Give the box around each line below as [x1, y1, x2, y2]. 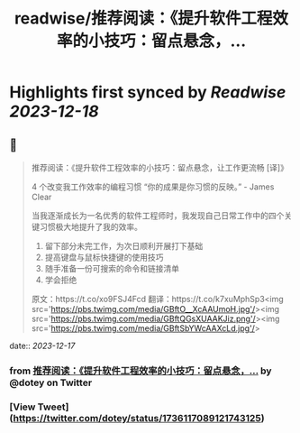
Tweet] [37, 401, 69, 413]
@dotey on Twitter [9, 376, 93, 389]
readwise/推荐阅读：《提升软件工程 [14, 8, 273, 29]
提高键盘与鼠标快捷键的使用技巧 [44, 252, 164, 263]
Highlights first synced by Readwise [9, 82, 286, 103]
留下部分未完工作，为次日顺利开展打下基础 [44, 241, 204, 251]
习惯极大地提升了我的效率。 [39, 222, 142, 232]
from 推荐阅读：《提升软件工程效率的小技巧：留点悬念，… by [9, 364, 272, 377]
